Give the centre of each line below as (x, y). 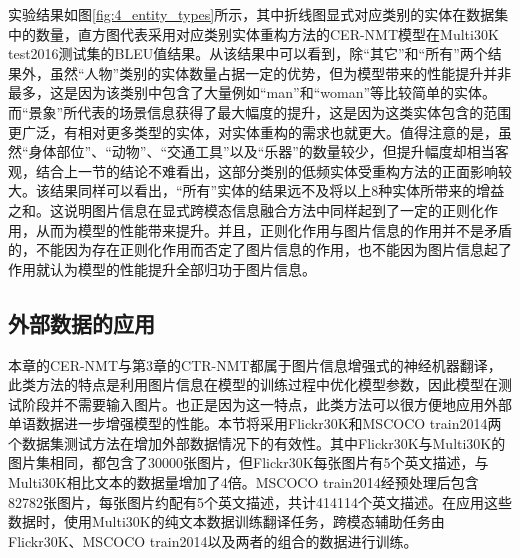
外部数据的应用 (81, 322)
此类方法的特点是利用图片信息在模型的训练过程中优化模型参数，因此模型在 (253, 384)
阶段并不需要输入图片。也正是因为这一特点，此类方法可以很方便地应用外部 (266, 403)
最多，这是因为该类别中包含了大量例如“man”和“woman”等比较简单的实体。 (252, 92)
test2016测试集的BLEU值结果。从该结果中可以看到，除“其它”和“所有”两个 (248, 53)
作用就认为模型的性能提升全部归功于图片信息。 (162, 268)
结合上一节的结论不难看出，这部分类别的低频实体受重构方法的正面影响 (266, 170)
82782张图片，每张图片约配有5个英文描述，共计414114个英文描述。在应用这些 (260, 501)
